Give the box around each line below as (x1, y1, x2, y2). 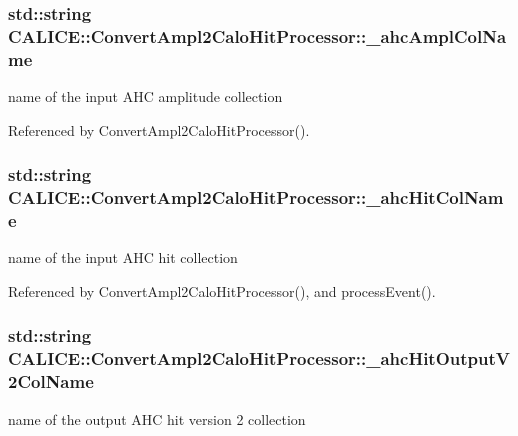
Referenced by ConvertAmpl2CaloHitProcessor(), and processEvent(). (8, 280, 436, 301)
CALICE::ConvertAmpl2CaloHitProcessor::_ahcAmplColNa (8, 23, 507, 48)
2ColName (8, 369, 94, 394)
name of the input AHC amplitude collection (8, 86, 283, 107)
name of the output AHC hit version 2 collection (8, 408, 306, 429)
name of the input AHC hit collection (8, 247, 238, 268)
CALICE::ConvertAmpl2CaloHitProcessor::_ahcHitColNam (8, 185, 504, 210)
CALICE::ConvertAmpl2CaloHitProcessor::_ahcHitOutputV (8, 346, 511, 371)
